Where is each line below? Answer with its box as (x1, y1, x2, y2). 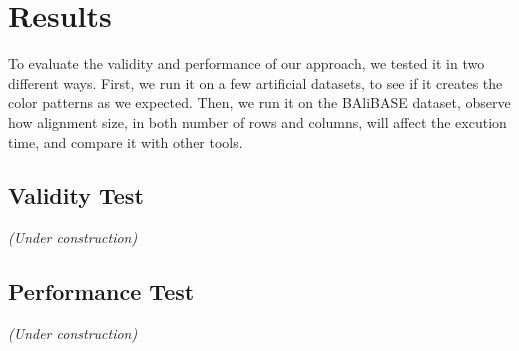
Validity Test (8, 180, 144, 211)
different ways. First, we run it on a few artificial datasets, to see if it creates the (8, 72, 503, 93)
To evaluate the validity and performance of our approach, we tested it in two (8, 53, 485, 74)
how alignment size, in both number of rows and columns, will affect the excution (8, 111, 507, 132)
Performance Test (8, 276, 195, 307)
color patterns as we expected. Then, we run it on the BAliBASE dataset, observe (8, 92, 511, 113)
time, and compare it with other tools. (8, 131, 243, 152)
